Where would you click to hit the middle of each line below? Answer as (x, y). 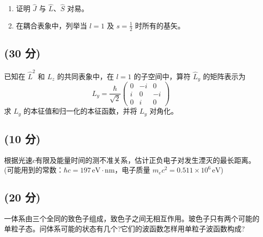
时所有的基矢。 (160, 25)
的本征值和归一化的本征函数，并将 (80, 111)
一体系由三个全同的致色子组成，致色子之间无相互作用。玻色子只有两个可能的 (132, 218)
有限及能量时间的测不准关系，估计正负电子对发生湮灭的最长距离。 (146, 160)
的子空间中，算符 (162, 76)
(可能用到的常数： (34, 170)
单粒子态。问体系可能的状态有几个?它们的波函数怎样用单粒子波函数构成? (125, 228)
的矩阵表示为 (224, 76)
